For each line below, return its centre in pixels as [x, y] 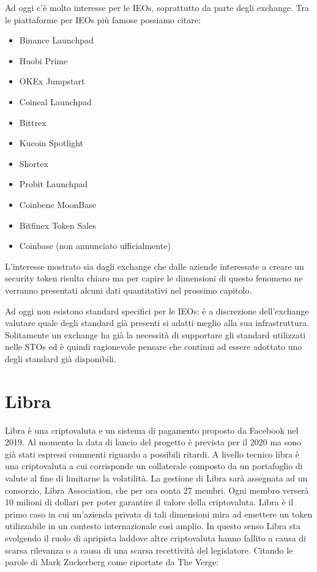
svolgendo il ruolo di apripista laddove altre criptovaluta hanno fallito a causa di [155, 537]
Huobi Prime [43, 60]
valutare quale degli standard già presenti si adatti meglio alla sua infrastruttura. [157, 323]
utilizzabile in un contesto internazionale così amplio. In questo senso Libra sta [153, 526]
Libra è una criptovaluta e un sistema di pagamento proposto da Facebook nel [152, 430]
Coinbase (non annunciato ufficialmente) [95, 246]
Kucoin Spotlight [51, 143]
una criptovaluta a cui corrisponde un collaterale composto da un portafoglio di [154, 466]
